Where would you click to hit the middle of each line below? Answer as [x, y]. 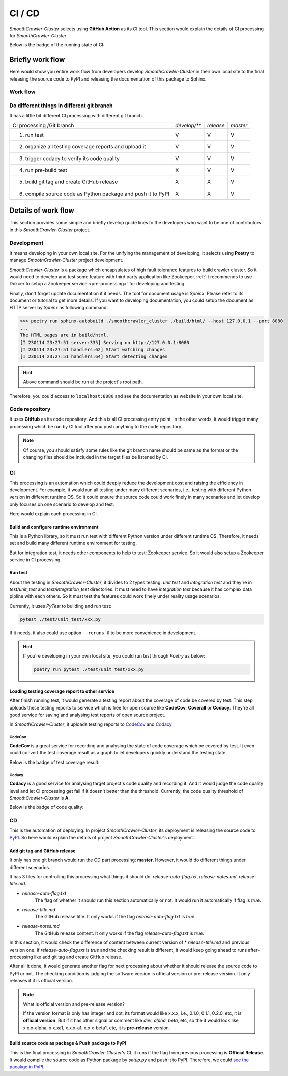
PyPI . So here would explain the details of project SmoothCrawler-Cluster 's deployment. [102, 837]
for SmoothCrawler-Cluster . [39, 35]
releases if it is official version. [41, 981]
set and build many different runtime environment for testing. [73, 543]
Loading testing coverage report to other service [62, 691]
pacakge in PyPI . [27, 1067]
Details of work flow [42, 211]
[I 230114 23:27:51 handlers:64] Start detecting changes [94, 357]
